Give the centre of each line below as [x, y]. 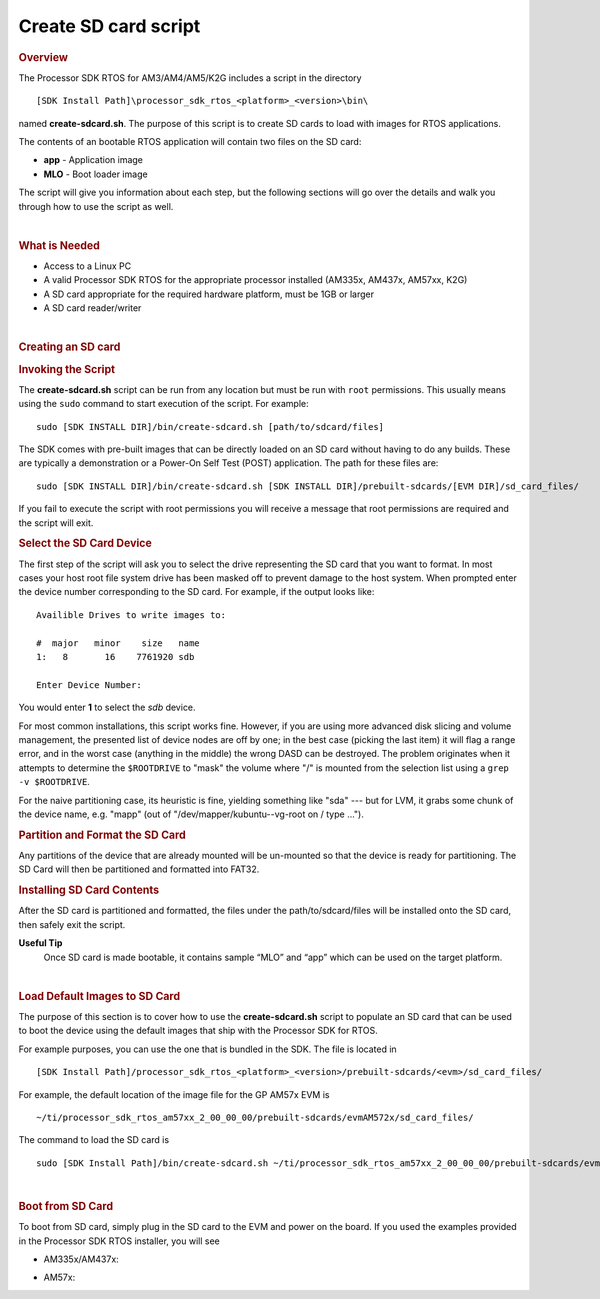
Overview [43, 57]
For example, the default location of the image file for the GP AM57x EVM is [174, 1094]
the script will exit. [56, 522]
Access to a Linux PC [87, 266]
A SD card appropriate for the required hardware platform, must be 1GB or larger [209, 294]
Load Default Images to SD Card [99, 996]
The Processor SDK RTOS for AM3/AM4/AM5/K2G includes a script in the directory [190, 77]
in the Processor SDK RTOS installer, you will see [119, 1241]
